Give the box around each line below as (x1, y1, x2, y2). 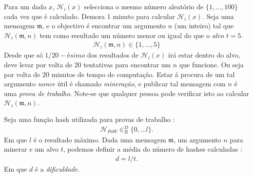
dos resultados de (87, 50, 139, 60)
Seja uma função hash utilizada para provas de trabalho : (4, 114, 175, 124)
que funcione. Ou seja (179, 59, 244, 69)
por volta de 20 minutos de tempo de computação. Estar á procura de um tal (4, 69, 235, 79)
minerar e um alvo (4, 144, 59, 154)
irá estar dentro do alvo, (168, 50, 240, 60)
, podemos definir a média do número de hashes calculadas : (63, 144, 242, 154)
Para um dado (4, 1, 46, 11)
